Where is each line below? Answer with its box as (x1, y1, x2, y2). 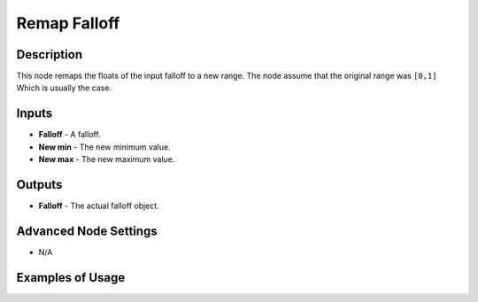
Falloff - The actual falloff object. (38, 200, 159, 212)
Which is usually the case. (16, 82, 112, 93)
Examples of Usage (16, 270, 126, 285)
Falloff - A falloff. (38, 129, 101, 140)
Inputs (16, 106, 53, 121)
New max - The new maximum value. (38, 154, 175, 165)
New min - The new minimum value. (38, 142, 172, 152)
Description (16, 47, 83, 62)
